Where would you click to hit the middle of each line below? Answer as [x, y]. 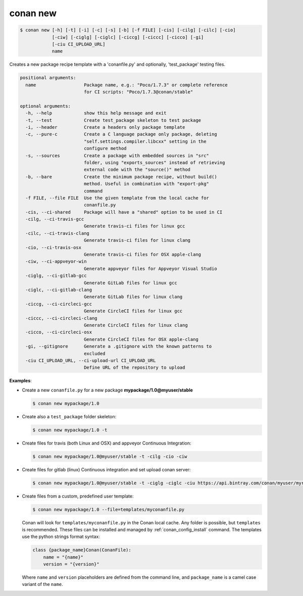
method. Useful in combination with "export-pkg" [146, 184]
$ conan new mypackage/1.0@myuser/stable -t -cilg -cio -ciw [110, 456]
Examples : [21, 381]
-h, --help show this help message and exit [96, 113]
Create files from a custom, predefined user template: [78, 496]
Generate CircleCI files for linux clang [136, 325]
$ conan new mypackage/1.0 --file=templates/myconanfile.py [109, 509]
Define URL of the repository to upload [134, 368]
